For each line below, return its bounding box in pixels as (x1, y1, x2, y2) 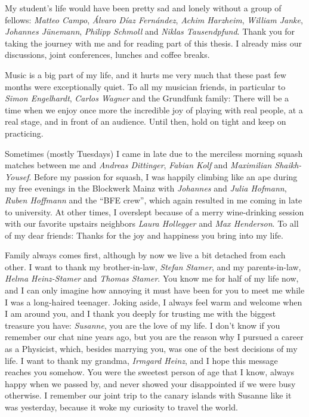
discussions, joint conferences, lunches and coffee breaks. (5, 48, 210, 61)
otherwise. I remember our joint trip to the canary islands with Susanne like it (5, 389, 292, 401)
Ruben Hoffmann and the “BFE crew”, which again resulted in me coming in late (5, 193, 302, 206)
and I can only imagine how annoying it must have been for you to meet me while (5, 284, 305, 296)
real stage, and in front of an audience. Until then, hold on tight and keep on (5, 115, 286, 128)
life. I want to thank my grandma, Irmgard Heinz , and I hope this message (5, 354, 278, 366)
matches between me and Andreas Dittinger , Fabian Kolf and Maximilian (5, 159, 272, 171)
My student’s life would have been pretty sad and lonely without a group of (5, 2, 282, 14)
